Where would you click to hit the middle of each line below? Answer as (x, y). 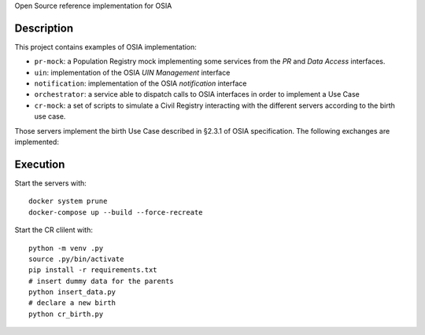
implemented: (37, 142)
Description (44, 28)
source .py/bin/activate (76, 259)
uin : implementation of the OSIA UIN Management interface (132, 72)
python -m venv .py (66, 248)
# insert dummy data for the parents (102, 281)
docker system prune (68, 201)
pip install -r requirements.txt (93, 270)
